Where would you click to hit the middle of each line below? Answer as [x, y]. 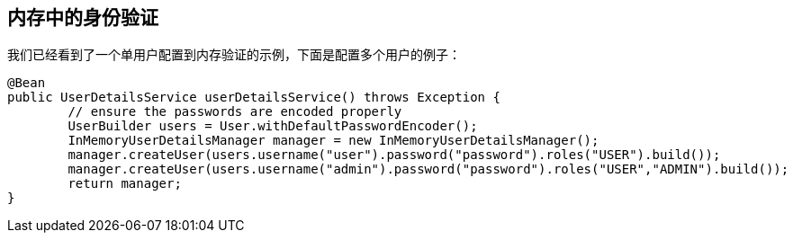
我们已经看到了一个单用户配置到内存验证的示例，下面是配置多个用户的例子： [234, 55]
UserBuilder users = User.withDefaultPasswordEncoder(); [273, 126]
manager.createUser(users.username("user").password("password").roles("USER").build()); [394, 155]
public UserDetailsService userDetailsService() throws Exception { [254, 98]
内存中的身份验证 [83, 18]
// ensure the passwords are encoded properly [235, 112]
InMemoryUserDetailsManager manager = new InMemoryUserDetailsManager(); [333, 141]
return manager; [125, 184]
